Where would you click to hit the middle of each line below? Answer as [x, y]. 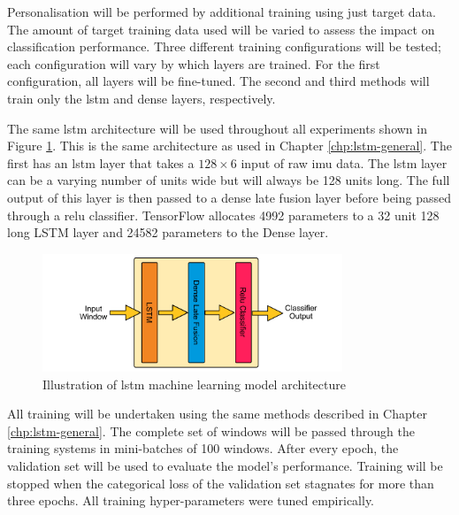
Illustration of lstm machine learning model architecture [194, 384]
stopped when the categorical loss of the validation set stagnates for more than [221, 483]
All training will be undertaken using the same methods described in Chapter [217, 414]
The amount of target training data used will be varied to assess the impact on [221, 29]
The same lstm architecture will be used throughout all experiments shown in [217, 128]
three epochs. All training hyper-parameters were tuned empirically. [191, 500]
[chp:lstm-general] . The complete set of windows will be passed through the [211, 430]
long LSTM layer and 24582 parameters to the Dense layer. [168, 232]
